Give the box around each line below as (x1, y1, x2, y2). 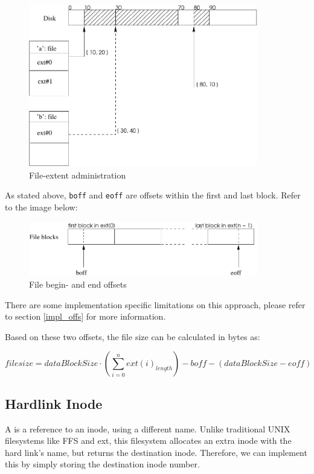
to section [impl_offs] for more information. (5, 310, 166, 323)
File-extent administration (29, 168, 126, 181)
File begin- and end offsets (29, 278, 127, 291)
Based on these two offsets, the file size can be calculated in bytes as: (5, 330, 260, 343)
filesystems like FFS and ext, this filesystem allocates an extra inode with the (5, 434, 292, 447)
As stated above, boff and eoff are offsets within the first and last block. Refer (5, 189, 301, 201)
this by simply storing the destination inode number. (5, 458, 200, 470)
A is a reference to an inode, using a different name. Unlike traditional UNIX (5, 422, 290, 435)
